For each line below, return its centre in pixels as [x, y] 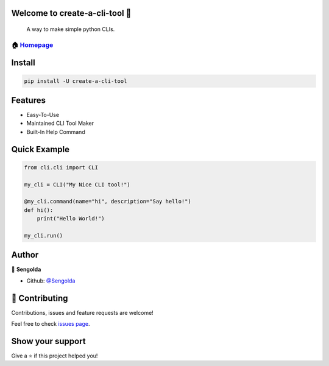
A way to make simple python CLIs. [71, 29]
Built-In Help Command [56, 132]
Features [28, 100]
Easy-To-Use [43, 115]
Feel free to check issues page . [51, 324]
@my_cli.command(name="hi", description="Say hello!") [108, 202]
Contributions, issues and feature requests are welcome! [82, 312]
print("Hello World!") [71, 219]
